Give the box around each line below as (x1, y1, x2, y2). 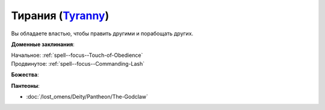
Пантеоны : (11, 82, 40, 89)
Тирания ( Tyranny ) (11, 9, 110, 22)
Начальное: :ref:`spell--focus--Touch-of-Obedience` (11, 51, 143, 59)
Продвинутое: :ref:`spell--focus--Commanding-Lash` (11, 60, 145, 67)
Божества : (11, 71, 39, 78)
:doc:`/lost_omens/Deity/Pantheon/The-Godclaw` (26, 93, 149, 100)
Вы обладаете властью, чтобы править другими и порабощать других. (11, 30, 194, 37)
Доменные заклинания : (11, 41, 75, 48)
